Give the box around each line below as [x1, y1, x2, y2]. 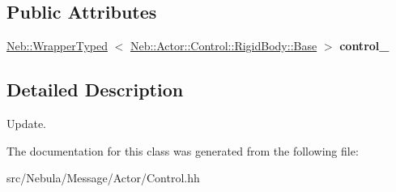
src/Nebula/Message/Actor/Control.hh [6, 169, 200, 186]
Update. [6, 115, 47, 131]
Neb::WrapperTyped [6, 37, 108, 54]
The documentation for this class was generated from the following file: [6, 142, 359, 159]
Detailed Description [6, 77, 184, 102]
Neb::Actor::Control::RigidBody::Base [130, 37, 317, 54]
